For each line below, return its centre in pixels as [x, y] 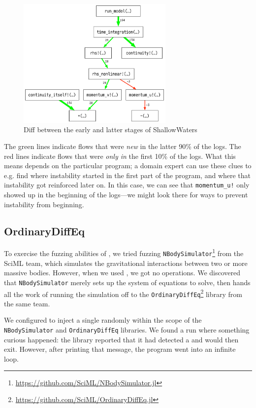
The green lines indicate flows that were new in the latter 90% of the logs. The [123, 146]
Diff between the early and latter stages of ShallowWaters [111, 130]
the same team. [27, 303]
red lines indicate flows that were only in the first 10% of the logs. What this [120, 156]
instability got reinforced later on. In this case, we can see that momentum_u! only [127, 185]
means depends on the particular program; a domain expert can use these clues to [128, 166]
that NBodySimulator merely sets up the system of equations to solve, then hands [127, 282]
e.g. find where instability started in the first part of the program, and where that [128, 175]
